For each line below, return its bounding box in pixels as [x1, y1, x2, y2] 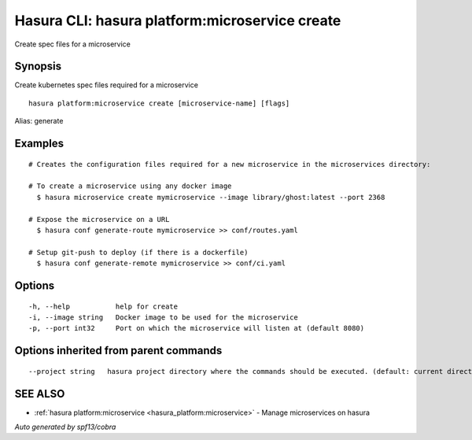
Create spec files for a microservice [14, 39, 131, 49]
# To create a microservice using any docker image [28, 182, 232, 190]
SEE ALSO [14, 386, 65, 401]
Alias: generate [14, 116, 64, 126]
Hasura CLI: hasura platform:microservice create [14, 12, 341, 29]
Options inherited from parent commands [14, 344, 223, 357]
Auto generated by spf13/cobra [14, 422, 116, 432]
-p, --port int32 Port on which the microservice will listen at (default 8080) [28, 324, 365, 333]
